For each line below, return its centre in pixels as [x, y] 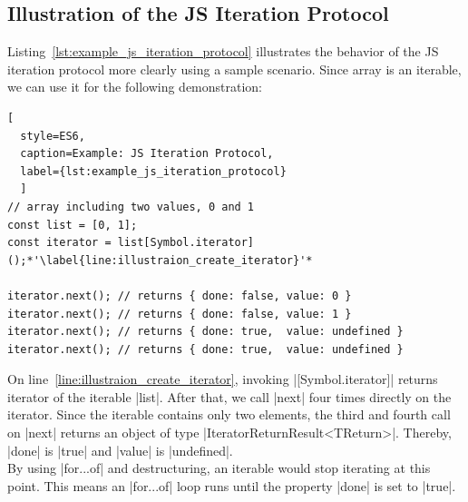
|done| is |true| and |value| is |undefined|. [120, 450]
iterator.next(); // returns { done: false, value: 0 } [180, 295]
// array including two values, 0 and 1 [131, 207]
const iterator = [59, 243]
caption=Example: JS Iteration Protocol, [147, 154]
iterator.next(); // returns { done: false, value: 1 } [180, 314]
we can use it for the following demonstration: [135, 87]
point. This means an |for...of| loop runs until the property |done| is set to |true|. [232, 485]
